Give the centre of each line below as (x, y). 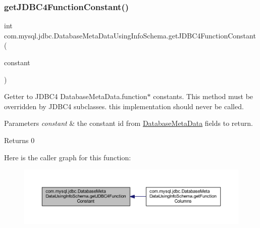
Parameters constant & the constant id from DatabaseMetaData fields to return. (128, 123)
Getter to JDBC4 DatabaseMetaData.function (76, 96)
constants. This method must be (203, 96)
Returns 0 (19, 140)
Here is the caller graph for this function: (68, 157)
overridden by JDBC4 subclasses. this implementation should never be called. (124, 106)
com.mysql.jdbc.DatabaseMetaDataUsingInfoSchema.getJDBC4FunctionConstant (130, 35)
